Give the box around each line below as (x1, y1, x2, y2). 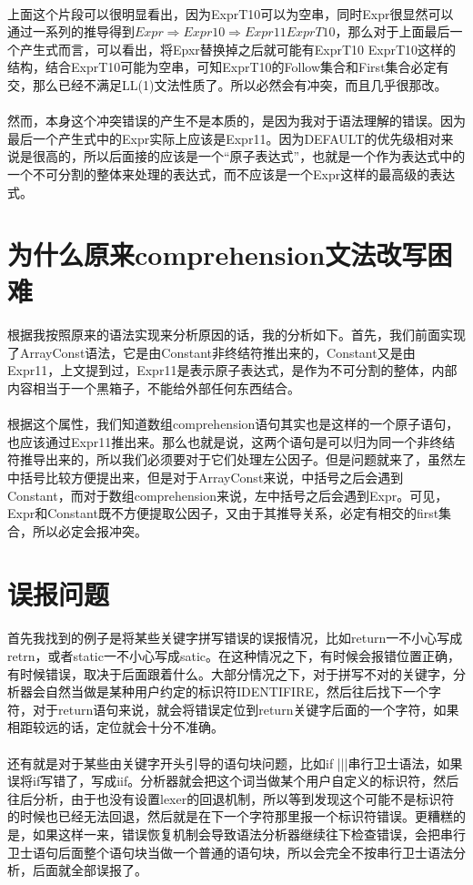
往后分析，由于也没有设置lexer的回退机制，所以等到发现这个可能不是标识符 (7, 788, 455, 808)
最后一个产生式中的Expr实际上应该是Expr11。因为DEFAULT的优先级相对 (7, 128, 441, 147)
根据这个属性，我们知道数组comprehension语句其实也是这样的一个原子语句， (7, 414, 459, 433)
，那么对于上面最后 (335, 22, 450, 41)
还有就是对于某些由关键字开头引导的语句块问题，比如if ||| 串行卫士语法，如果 (7, 753, 463, 772)
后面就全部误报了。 (32, 860, 147, 880)
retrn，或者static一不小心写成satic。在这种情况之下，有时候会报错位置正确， (7, 646, 461, 665)
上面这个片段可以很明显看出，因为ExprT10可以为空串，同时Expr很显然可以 (7, 4, 454, 23)
